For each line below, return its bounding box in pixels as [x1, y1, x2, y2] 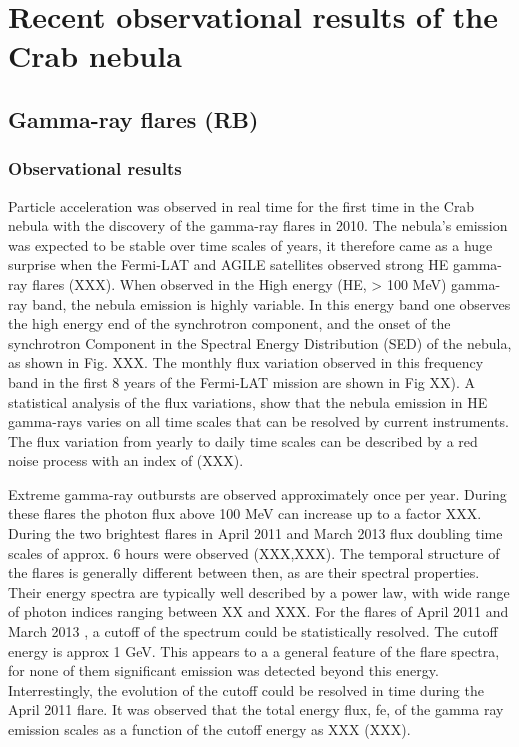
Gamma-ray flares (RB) [8, 103, 259, 134]
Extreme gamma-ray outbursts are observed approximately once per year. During [8, 483, 507, 504]
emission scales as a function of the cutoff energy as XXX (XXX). [8, 719, 411, 739]
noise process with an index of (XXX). [8, 450, 244, 471]
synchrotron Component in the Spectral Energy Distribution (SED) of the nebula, [8, 332, 512, 353]
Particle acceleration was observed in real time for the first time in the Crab [8, 195, 475, 216]
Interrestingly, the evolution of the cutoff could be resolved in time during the [8, 679, 484, 700]
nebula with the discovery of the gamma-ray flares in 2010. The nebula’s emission [8, 215, 508, 236]
